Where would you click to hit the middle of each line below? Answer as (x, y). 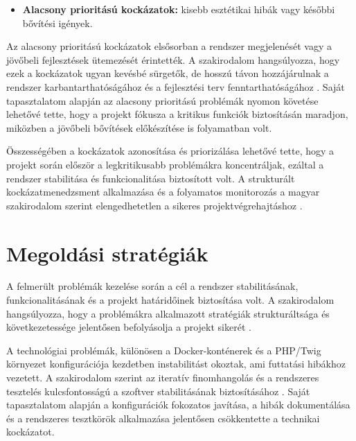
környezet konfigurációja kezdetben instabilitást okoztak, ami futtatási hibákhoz (176, 364)
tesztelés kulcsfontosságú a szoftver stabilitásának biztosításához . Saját (158, 391)
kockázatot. (30, 432)
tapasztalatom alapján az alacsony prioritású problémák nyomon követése (162, 100)
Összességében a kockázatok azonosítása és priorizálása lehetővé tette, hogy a (170, 151)
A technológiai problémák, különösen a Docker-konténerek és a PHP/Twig (164, 350)
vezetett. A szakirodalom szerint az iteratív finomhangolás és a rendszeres (163, 377)
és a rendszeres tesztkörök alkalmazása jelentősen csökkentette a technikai (163, 418)
